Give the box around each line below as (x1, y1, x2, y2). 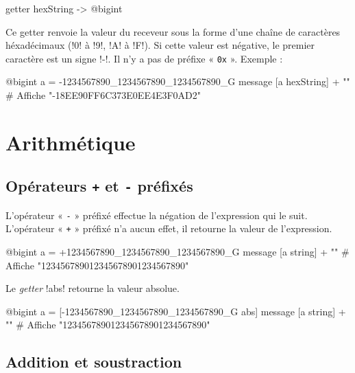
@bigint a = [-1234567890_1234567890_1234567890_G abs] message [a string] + (5, 304, 346, 318)
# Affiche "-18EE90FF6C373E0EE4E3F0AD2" (5, 88, 201, 102)
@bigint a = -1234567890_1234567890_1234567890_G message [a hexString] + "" (5, 74, 350, 89)
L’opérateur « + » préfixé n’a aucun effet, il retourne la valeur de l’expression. (5, 221, 332, 236)
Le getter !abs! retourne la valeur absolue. (5, 281, 180, 295)
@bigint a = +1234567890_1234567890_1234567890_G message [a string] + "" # (5, 245, 350, 259)
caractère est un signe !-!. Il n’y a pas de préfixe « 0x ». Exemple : (5, 51, 283, 65)
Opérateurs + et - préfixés (5, 175, 193, 196)
